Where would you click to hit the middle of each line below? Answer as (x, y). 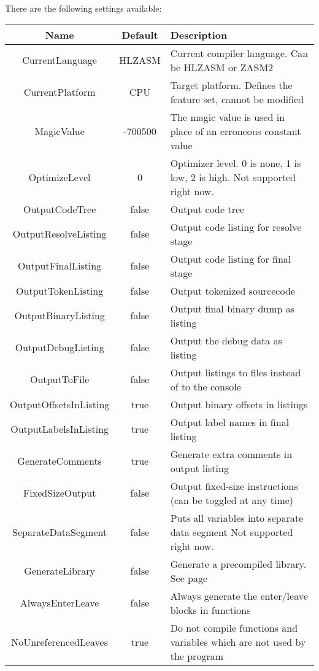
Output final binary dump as (233, 308)
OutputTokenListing (60, 290)
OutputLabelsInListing (60, 429)
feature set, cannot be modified (237, 99)
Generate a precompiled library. (238, 564)
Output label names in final (230, 422)
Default (140, 34)
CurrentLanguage (60, 60)
